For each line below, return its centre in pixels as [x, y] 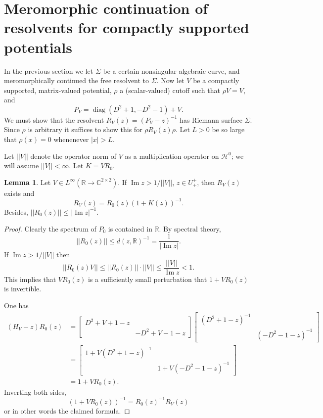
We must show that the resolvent [54, 119]
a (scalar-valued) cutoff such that [170, 90]
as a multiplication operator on [172, 156]
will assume [22, 165]
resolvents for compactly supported [127, 27]
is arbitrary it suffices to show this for [85, 129]
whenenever [71, 139]
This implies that [30, 279]
